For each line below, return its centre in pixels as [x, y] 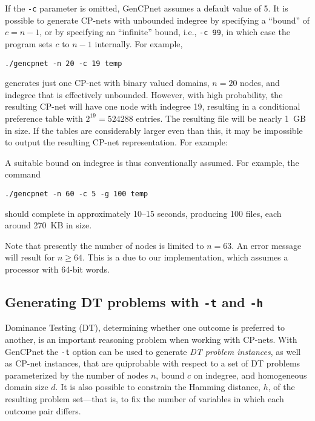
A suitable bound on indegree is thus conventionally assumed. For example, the [152, 162]
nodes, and [260, 83]
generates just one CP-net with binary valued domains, [107, 83]
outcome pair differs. [43, 410]
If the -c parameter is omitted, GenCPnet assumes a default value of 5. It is [147, 8]
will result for [30, 257]
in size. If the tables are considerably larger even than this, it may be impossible [154, 130]
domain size [27, 387]
